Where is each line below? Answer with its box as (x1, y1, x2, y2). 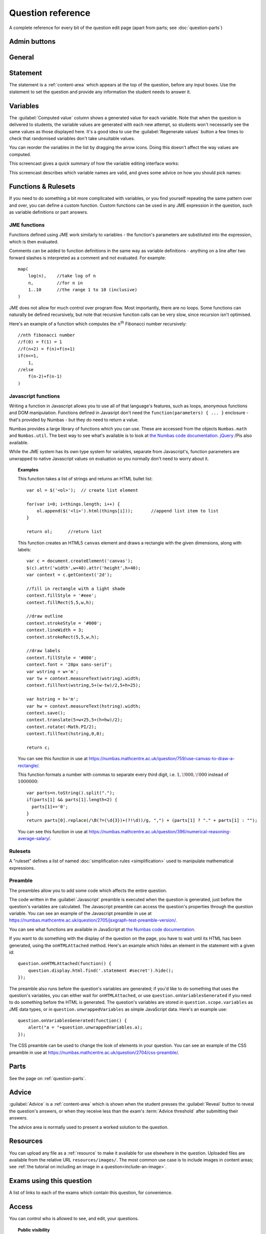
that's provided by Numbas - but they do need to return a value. (9, 417, 139, 423)
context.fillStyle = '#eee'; (26, 593, 97, 598)
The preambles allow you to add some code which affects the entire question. (9, 887, 167, 893)
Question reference (9, 7, 91, 18)
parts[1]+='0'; (31, 804, 68, 810)
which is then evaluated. (9, 238, 59, 244)
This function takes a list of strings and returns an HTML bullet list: (18, 476, 153, 482)
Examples (18, 467, 39, 473)
